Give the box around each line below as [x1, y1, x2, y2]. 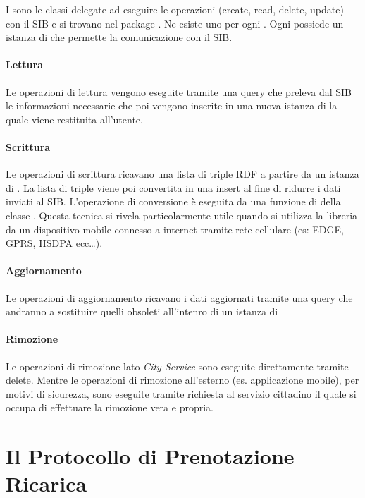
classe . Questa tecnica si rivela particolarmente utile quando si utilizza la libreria [6, 207, 358, 222]
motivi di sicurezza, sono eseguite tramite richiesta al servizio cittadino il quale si [6, 386, 357, 401]
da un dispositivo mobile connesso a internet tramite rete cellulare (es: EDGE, [6, 221, 344, 236]
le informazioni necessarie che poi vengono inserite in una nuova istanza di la [6, 98, 338, 113]
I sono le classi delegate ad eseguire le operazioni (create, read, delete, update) [6, 2, 344, 16]
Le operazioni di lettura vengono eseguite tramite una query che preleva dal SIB [6, 84, 352, 99]
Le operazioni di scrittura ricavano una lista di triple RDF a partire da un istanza [6, 166, 359, 181]
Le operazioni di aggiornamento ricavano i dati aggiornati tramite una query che [6, 290, 353, 305]
